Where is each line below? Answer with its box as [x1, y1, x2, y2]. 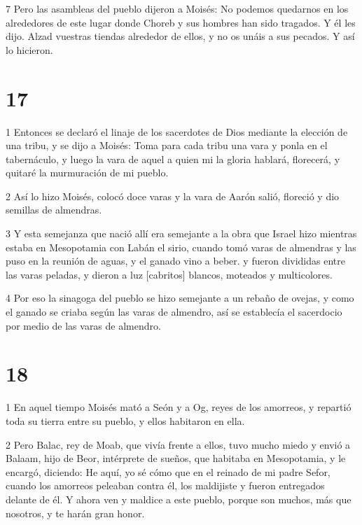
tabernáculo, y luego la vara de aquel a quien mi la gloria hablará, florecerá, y [6, 151, 340, 166]
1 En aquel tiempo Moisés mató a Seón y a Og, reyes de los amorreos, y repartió [6, 400, 351, 414]
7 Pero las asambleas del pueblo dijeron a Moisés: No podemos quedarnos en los [6, 1, 349, 15]
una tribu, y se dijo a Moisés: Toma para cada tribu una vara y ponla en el [6, 138, 328, 153]
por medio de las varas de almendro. [6, 318, 161, 332]
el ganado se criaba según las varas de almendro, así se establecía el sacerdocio [6, 304, 342, 319]
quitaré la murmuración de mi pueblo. [6, 165, 169, 180]
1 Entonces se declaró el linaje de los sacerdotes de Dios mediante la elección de [6, 124, 348, 139]
